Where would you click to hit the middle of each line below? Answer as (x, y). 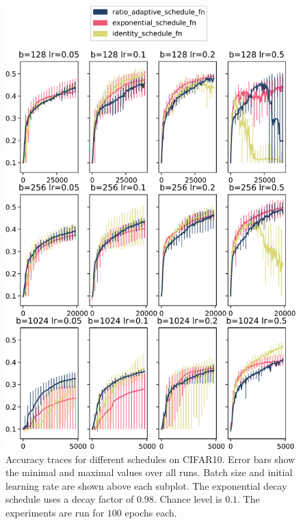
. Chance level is (188, 499)
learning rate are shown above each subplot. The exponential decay (146, 485)
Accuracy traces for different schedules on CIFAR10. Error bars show (150, 459)
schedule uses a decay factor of (70, 499)
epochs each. (151, 512)
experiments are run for (55, 512)
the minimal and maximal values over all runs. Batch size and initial (149, 472)
